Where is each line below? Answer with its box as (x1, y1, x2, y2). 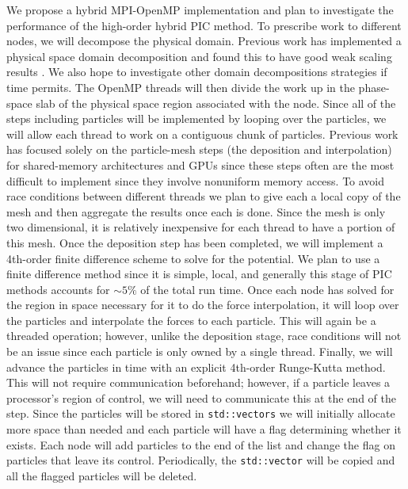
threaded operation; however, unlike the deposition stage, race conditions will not (6, 327, 402, 344)
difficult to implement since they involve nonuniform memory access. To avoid (6, 172, 385, 189)
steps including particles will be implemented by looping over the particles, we (6, 110, 387, 127)
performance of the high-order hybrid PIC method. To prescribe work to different (6, 17, 402, 33)
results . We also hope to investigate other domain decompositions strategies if (6, 63, 387, 80)
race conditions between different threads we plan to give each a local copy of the (6, 188, 401, 204)
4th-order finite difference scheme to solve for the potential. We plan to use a (6, 250, 380, 266)
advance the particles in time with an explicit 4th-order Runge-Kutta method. (6, 358, 386, 375)
